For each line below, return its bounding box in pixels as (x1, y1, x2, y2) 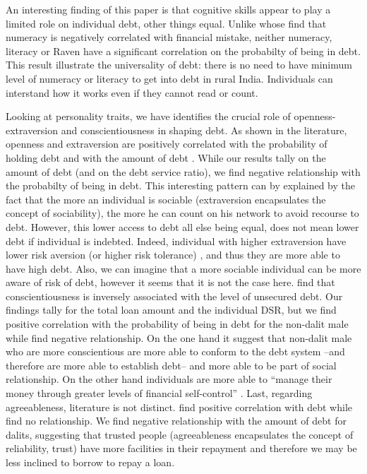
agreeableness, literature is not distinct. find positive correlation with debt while (6, 399, 352, 414)
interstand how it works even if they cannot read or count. (6, 85, 258, 100)
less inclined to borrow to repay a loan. (6, 455, 175, 469)
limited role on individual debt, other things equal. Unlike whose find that (6, 16, 327, 30)
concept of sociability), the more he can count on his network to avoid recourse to (6, 206, 359, 220)
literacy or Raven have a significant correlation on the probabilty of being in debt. (6, 43, 361, 58)
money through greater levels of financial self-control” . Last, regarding (6, 386, 313, 401)
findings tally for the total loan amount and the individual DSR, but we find (6, 302, 337, 317)
